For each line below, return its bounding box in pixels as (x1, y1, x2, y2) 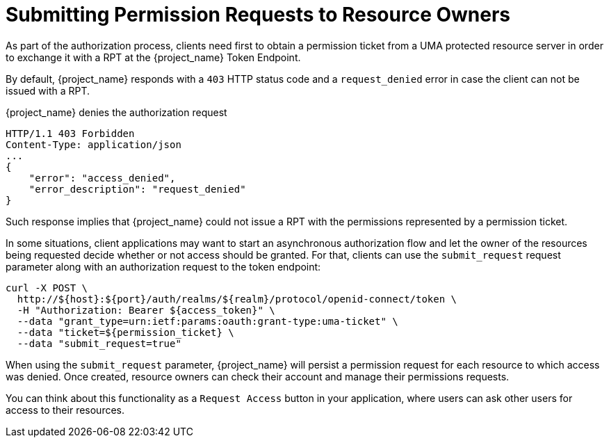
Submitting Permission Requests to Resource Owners (6, 3, 511, 26)
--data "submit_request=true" (17, 337, 181, 349)
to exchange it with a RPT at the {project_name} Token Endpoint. (6, 51, 301, 63)
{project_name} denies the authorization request (6, 106, 227, 118)
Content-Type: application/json (6, 138, 181, 150)
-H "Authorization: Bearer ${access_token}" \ (17, 304, 275, 316)
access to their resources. (6, 403, 125, 416)
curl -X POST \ (6, 282, 88, 293)
